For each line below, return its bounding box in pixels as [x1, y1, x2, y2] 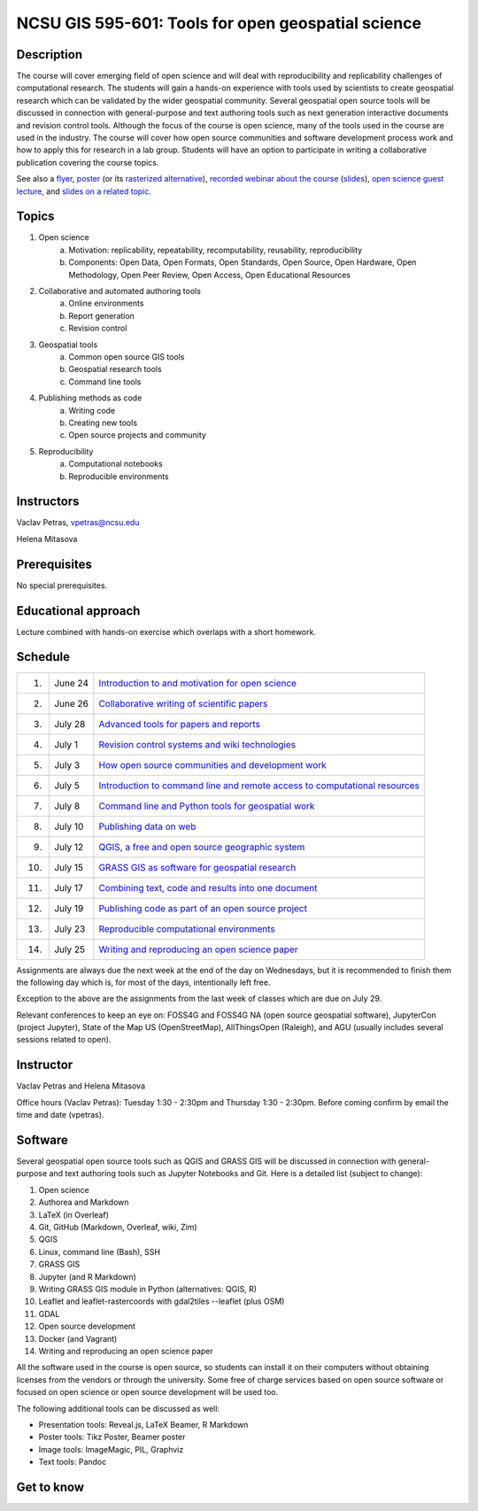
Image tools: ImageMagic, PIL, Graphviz [38, 1444, 184, 1454]
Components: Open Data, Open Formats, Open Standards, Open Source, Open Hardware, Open [68, 257, 417, 267]
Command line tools [68, 376, 142, 387]
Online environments [68, 298, 144, 309]
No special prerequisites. [16, 580, 108, 591]
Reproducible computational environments [98, 922, 276, 934]
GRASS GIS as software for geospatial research [98, 861, 297, 873]
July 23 [54, 922, 86, 934]
